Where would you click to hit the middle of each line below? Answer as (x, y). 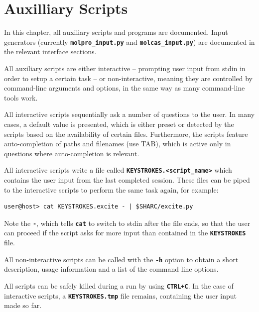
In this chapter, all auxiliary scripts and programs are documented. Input (116, 32)
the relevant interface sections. (50, 52)
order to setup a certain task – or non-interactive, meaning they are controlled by (128, 78)
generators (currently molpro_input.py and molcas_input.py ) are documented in (129, 42)
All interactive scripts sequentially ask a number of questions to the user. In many (129, 114)
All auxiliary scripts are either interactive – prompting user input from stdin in (125, 68)
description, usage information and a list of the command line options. (111, 269)
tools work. (21, 97)
